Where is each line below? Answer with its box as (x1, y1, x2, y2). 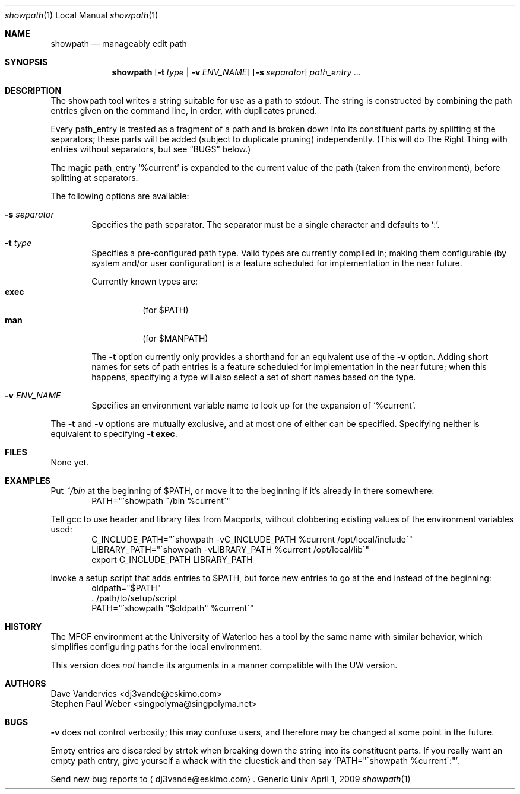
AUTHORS (5, 678, 46, 688)
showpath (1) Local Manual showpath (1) (5, 10, 158, 20)
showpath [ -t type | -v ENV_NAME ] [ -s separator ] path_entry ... (112, 67, 362, 77)
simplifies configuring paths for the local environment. (50, 642, 262, 652)
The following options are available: (50, 191, 189, 201)
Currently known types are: (91, 276, 198, 286)
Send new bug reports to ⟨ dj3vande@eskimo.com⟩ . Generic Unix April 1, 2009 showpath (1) (50, 774, 411, 784)
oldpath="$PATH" (91, 583, 161, 593)
